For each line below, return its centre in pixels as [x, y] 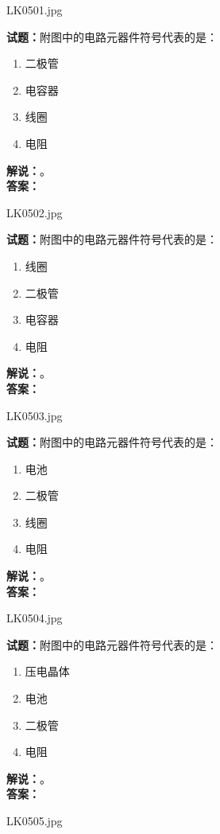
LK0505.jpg [35, 820]
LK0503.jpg [35, 415]
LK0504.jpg [35, 618]
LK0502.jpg [35, 212]
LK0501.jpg [35, 10]
